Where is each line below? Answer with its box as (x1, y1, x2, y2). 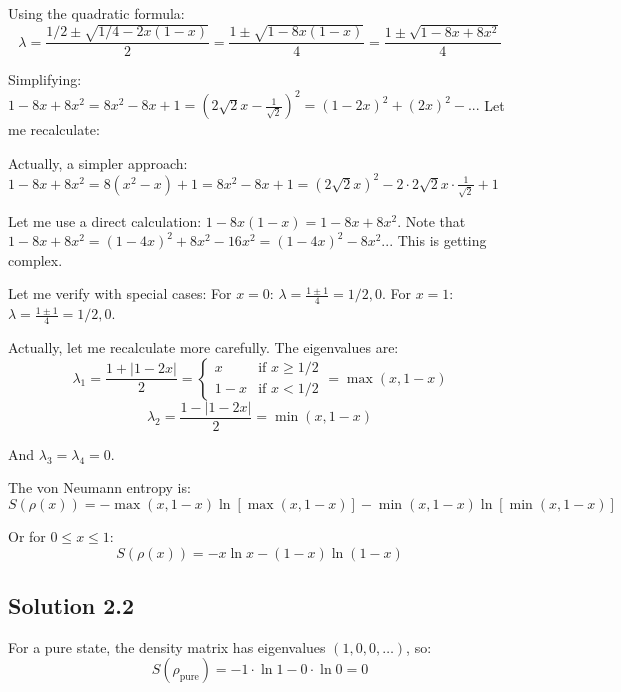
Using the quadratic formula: (8, 3, 185, 23)
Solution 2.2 (8, 589, 135, 620)
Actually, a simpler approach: (8, 152, 188, 173)
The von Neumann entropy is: (8, 477, 191, 498)
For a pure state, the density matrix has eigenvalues (8, 636, 326, 657)
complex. (8, 249, 63, 270)
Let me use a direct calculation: (8, 210, 202, 231)
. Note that (397, 210, 466, 231)
